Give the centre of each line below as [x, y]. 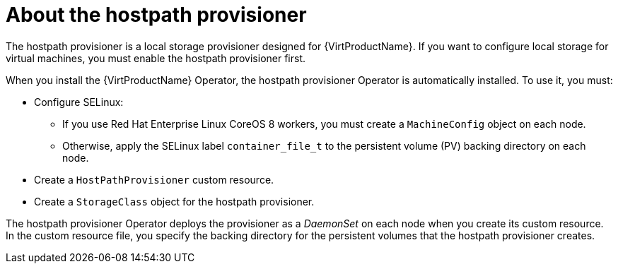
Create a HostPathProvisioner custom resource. [154, 179]
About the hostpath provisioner [156, 15]
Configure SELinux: [79, 102]
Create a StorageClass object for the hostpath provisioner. [174, 201]
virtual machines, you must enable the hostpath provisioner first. [156, 58]
